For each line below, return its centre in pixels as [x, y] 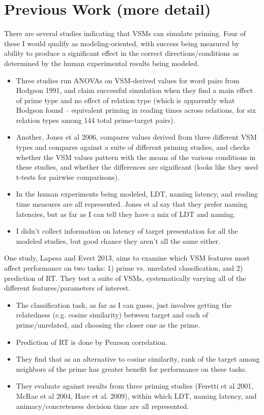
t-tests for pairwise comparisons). [68, 177]
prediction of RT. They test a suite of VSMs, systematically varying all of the [125, 278]
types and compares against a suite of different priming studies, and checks [133, 147]
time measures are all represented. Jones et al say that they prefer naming [132, 204]
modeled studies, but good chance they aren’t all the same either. [118, 241]
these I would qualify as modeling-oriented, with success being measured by [122, 43]
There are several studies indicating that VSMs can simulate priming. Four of [125, 33]
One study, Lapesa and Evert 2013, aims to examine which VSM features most [127, 258]
